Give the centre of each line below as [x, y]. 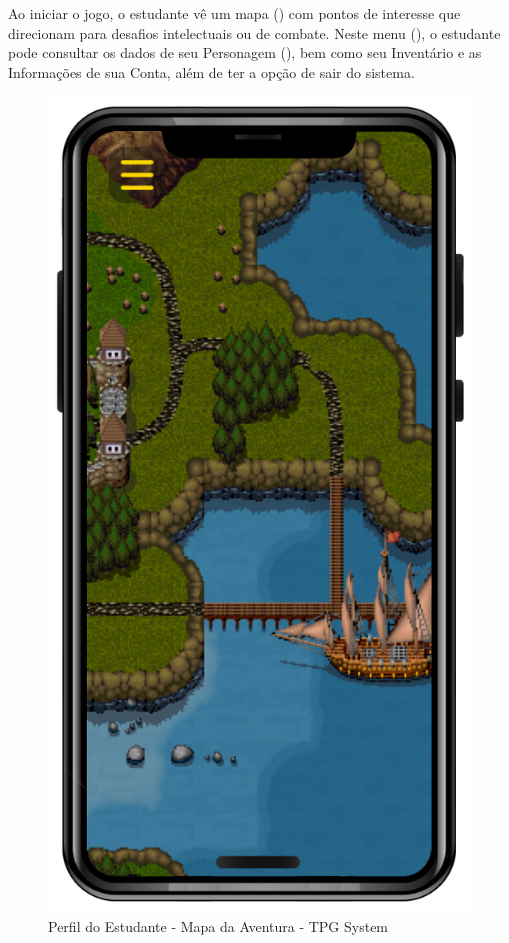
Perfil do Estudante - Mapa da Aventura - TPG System [218, 926]
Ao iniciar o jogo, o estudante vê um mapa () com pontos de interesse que [234, 13]
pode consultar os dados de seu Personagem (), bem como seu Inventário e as [245, 52]
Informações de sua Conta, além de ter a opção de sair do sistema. [211, 71]
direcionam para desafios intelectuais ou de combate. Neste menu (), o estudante [254, 32]
